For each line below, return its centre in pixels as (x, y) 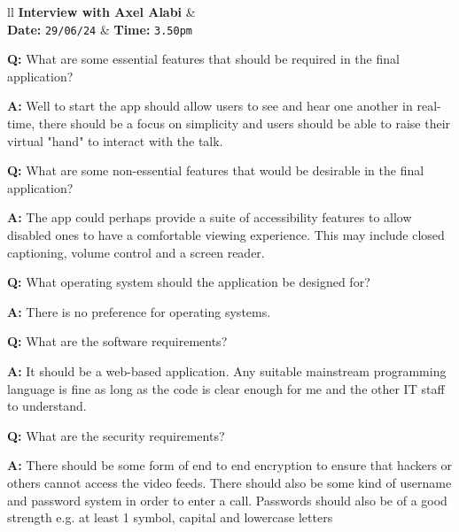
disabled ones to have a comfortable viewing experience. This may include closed (226, 235)
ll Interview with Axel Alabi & (101, 12)
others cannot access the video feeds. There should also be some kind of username (229, 482)
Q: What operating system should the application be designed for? (189, 282)
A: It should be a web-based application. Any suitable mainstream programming (227, 370)
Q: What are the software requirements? (117, 341)
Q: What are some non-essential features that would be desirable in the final (216, 170)
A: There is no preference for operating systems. (139, 311)
